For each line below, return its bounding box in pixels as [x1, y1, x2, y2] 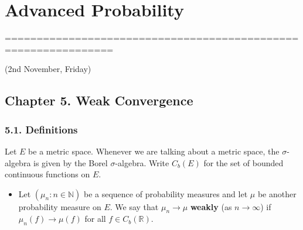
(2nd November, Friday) [5, 63, 91, 75]
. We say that [110, 200, 159, 212]
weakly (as [190, 200, 232, 212]
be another [257, 187, 297, 200]
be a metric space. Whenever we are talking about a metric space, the [28, 145, 280, 157]
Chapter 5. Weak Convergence [5, 91, 193, 109]
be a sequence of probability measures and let [83, 187, 248, 200]
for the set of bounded [203, 156, 284, 169]
